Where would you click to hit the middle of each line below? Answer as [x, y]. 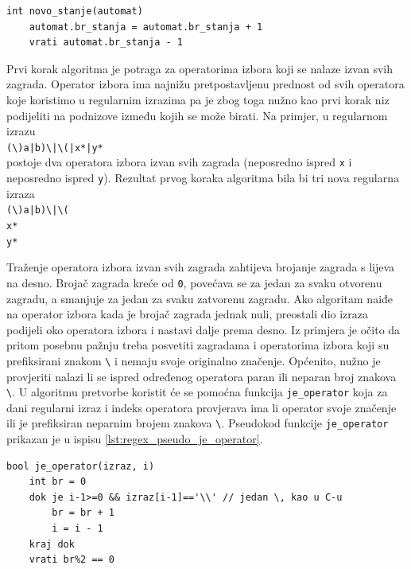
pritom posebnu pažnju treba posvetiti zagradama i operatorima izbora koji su [198, 345]
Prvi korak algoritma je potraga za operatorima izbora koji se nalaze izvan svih [200, 68]
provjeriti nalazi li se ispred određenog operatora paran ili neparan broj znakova [202, 376]
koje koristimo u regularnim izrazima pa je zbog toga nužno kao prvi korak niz [198, 99]
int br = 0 [58, 482]
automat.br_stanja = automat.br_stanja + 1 [146, 27]
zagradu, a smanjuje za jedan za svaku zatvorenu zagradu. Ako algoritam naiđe [200, 298]
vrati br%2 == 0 [72, 560]
